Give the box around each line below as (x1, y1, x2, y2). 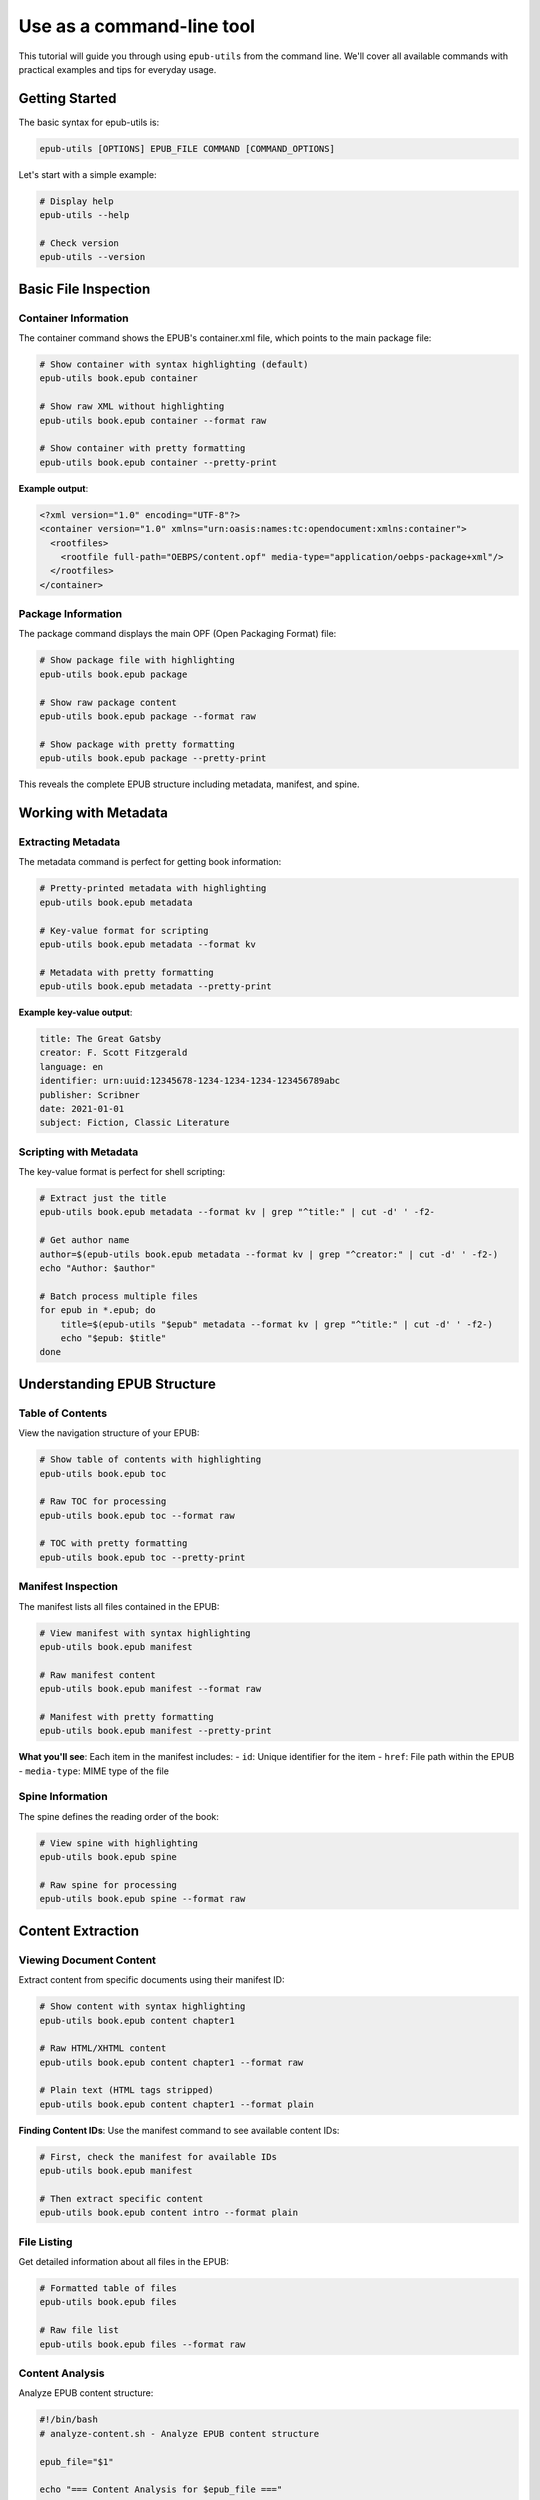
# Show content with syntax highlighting (39, 2001, 246, 2012)
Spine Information (18, 1790, 109, 1804)
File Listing (18, 2235, 73, 2249)
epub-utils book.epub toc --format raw (39, 1510, 235, 1521)
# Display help (39, 195, 114, 207)
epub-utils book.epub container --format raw (39, 415, 267, 426)
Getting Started (18, 90, 117, 107)
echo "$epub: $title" (60, 1333, 167, 1344)
